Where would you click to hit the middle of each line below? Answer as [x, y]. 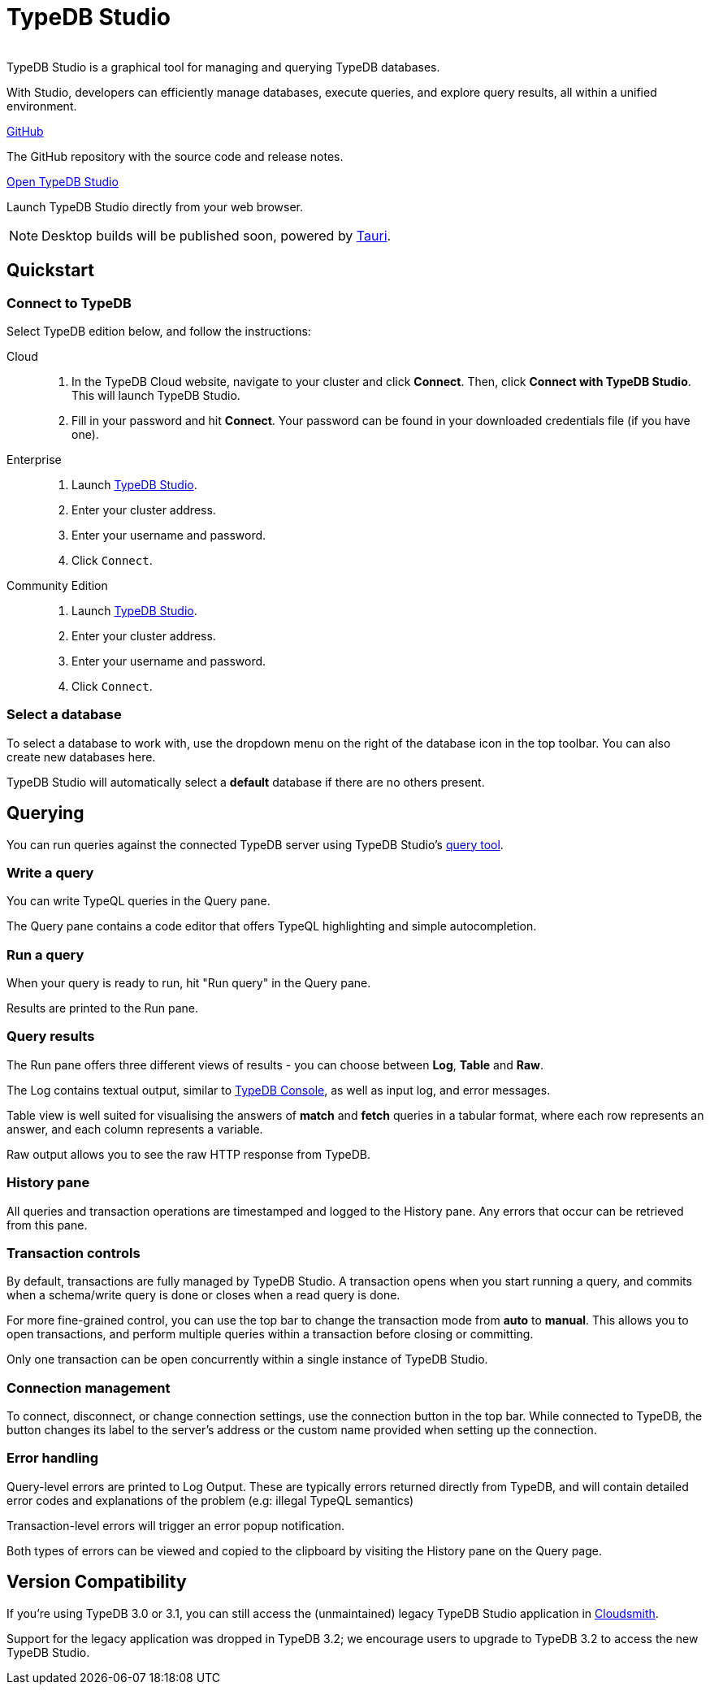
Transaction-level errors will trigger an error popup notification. [176, 1525]
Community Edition [57, 585]
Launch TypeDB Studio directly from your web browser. [155, 206]
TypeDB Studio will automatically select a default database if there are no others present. [246, 782]
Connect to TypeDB [69, 303]
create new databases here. [81, 757]
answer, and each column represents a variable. [135, 1129]
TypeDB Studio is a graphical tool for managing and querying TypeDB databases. [223, 67]
